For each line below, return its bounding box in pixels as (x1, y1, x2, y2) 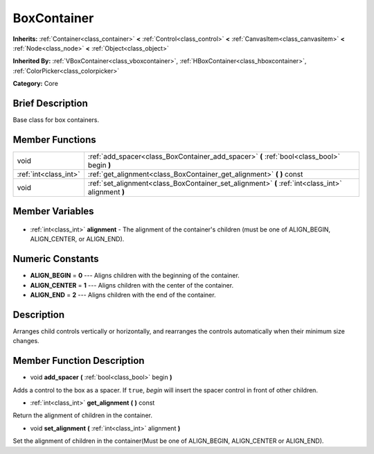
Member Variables (12, 205, 94, 218)
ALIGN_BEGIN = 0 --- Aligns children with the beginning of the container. (30, 271, 240, 280)
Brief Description (12, 97, 88, 109)
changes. (12, 337, 39, 345)
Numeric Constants (12, 253, 100, 265)
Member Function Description (12, 355, 145, 367)
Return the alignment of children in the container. (12, 411, 152, 419)
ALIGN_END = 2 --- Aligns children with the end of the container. (30, 291, 216, 299)
